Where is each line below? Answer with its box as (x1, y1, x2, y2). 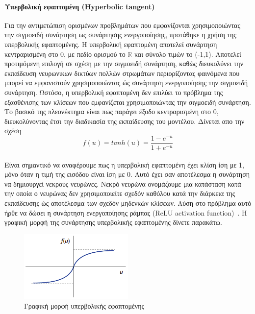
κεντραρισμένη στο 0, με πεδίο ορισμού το (4, 48, 126, 59)
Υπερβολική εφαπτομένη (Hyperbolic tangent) (4, 1, 155, 11)
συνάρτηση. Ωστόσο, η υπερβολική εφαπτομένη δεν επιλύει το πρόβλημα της (4, 87, 223, 97)
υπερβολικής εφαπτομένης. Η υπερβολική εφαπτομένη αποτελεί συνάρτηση (4, 39, 217, 49)
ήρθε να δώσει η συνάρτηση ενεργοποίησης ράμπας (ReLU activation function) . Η (4, 207, 247, 217)
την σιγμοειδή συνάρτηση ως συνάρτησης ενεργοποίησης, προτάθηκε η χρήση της (4, 29, 236, 40)
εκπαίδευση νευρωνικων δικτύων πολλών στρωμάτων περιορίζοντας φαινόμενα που (4, 68, 240, 78)
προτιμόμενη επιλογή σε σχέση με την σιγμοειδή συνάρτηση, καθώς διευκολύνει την (4, 58, 243, 69)
